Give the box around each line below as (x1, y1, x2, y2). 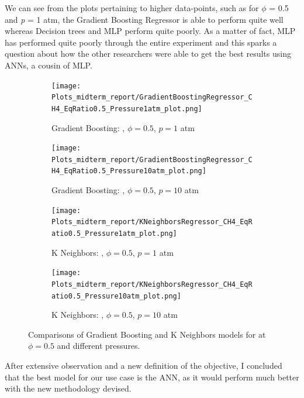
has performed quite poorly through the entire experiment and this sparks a (5, 36, 277, 48)
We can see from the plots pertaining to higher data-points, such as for (5, 2, 259, 13)
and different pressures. (57, 339, 140, 352)
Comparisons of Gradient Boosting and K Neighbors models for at (28, 328, 266, 340)
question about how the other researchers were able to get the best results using (5, 47, 291, 60)
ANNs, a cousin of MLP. (5, 59, 92, 71)
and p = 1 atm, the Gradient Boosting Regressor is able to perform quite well (5, 13, 284, 25)
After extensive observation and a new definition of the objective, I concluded (5, 359, 282, 371)
